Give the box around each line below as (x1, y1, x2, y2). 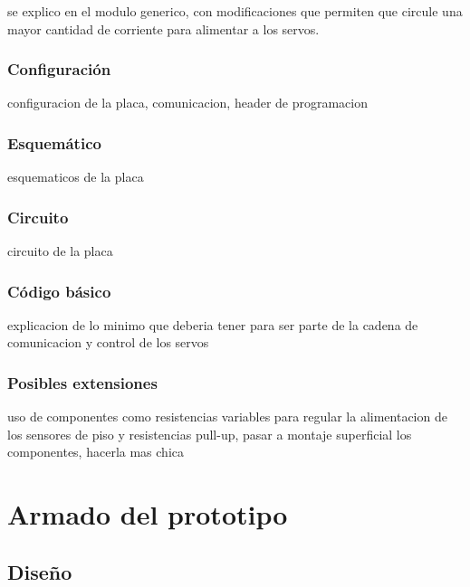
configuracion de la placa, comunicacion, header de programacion (7, 93, 369, 112)
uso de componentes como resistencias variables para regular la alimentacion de (7, 407, 447, 426)
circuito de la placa (7, 241, 113, 260)
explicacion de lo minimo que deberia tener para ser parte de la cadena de (7, 315, 418, 334)
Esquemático (7, 131, 101, 154)
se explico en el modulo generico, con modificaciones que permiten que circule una (7, 2, 463, 20)
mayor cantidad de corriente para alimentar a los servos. (7, 19, 320, 38)
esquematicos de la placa (7, 167, 144, 186)
